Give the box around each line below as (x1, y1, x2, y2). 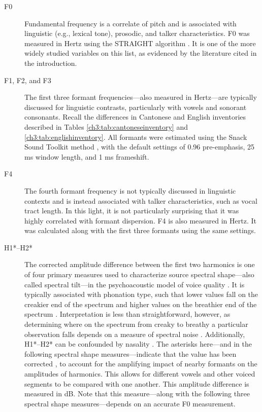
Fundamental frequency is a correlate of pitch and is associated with (24, 18, 237, 28)
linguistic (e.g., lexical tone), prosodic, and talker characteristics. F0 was (24, 28, 250, 39)
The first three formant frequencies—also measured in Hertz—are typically (24, 92, 257, 102)
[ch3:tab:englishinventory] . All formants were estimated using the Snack (24, 131, 247, 142)
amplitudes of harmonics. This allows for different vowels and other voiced (24, 368, 255, 379)
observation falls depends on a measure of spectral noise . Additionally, (24, 328, 245, 339)
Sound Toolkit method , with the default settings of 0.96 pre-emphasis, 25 (24, 141, 255, 152)
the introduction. (24, 57, 77, 68)
